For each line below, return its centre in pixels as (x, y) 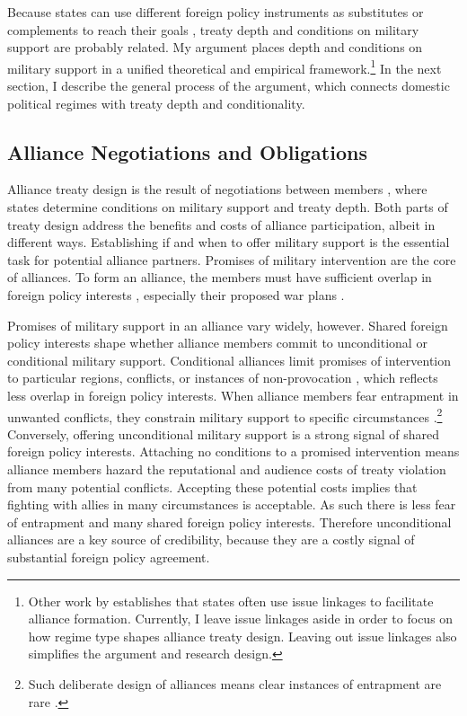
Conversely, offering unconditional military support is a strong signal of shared (224, 433)
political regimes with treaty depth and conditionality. (156, 103)
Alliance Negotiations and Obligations (187, 151)
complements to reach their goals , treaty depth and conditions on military (213, 29)
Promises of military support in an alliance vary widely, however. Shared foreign (228, 325)
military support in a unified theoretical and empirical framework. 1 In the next (225, 66)
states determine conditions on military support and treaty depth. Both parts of (228, 207)
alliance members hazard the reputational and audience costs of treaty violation (227, 468)
